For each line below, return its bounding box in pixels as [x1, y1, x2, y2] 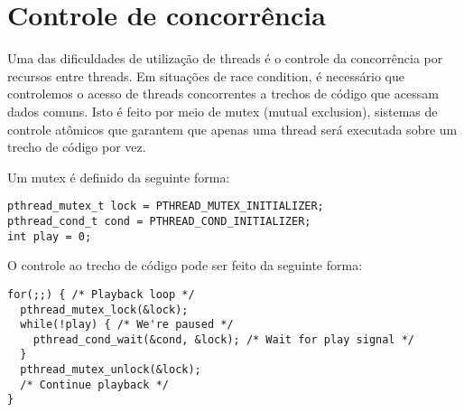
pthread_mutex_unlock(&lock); [20, 363, 201, 377]
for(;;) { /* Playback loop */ [7, 287, 195, 301]
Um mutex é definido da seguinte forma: [7, 167, 230, 186]
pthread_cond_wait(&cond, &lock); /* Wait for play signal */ [32, 332, 415, 346]
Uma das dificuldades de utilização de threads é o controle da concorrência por [7, 49, 443, 68]
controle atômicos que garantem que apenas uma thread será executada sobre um [7, 119, 458, 138]
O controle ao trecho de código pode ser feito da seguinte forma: [7, 256, 363, 275]
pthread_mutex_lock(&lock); [20, 303, 189, 316]
